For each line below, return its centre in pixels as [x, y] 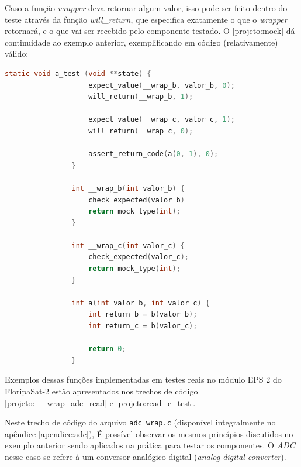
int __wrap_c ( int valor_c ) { [128, 245]
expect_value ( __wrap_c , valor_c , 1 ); [162, 120]
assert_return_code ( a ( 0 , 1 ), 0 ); [153, 154]
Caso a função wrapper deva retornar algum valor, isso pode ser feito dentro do [146, 8]
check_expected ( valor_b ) [136, 200]
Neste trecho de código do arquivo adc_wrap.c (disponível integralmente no [140, 422]
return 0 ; [107, 349]
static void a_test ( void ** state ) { [78, 73]
